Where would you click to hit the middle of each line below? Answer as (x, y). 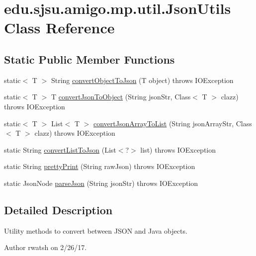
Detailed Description (58, 210)
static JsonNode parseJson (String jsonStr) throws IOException (101, 183)
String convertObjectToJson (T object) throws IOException (142, 80)
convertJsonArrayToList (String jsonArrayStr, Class (172, 123)
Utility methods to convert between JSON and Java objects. (96, 230)
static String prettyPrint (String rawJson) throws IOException (100, 166)
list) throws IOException (178, 149)
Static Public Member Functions (89, 59)
